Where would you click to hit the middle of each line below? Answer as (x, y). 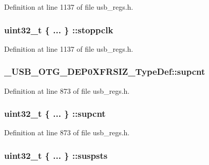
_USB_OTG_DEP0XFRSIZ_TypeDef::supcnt (105, 71)
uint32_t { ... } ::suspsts (56, 155)
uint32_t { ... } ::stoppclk (59, 29)
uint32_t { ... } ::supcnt (55, 114)
